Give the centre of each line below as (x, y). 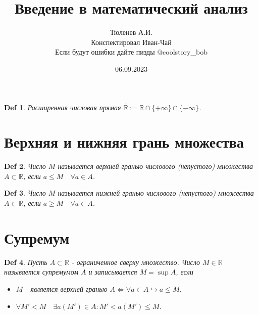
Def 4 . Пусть (26, 262)
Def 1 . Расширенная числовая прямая (63, 107)
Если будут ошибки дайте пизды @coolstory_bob (131, 52)
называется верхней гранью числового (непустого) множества (156, 166)
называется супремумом (41, 272)
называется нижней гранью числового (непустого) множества (156, 193)
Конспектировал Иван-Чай (131, 42)
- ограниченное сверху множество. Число (136, 262)
